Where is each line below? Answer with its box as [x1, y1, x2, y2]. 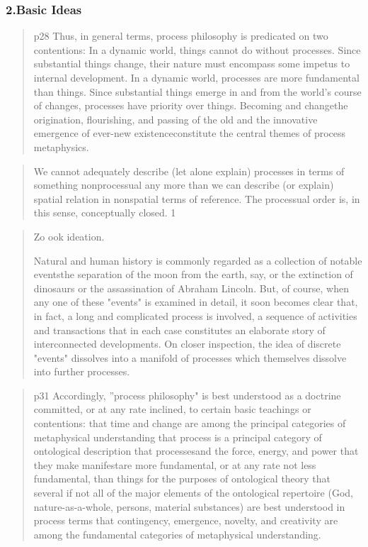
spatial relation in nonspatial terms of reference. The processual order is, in [33, 191, 360, 206]
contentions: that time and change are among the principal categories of [33, 416, 346, 431]
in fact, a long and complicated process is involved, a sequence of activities [33, 308, 357, 323]
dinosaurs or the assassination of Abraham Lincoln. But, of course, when [33, 280, 350, 295]
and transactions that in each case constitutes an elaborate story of [33, 322, 326, 337]
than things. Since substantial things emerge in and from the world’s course [33, 84, 362, 99]
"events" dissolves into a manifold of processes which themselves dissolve [33, 350, 347, 365]
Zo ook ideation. [33, 228, 105, 243]
